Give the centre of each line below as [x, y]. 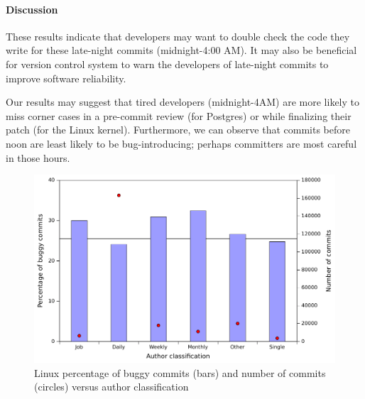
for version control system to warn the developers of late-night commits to [167, 64]
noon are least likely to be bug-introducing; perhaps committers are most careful [181, 143]
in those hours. [38, 157]
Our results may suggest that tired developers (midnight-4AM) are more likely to [182, 102]
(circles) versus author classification [111, 387]
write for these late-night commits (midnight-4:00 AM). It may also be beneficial [181, 50]
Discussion [32, 9]
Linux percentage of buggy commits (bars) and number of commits [180, 372]
